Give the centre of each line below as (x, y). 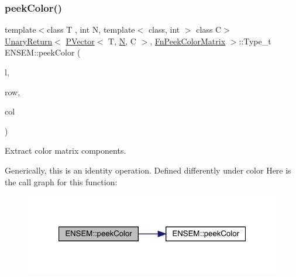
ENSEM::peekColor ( (43, 52)
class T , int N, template (91, 30)
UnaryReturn (29, 41)
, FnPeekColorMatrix (188, 41)
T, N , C (122, 41)
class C (209, 30)
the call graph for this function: (61, 181)
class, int (164, 30)
